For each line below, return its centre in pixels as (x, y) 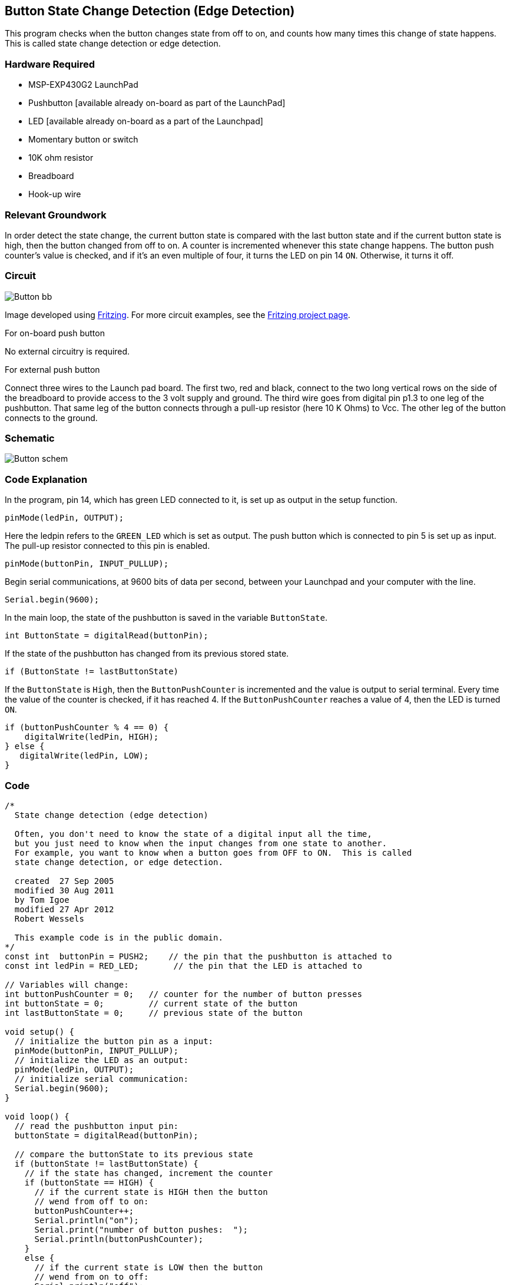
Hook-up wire (55, 194)
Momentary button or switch (83, 140)
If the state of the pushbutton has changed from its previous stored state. (147, 654)
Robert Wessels (49, 918)
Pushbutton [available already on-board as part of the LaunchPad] (157, 103)
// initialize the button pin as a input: (114, 1041)
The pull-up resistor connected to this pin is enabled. (107, 546)
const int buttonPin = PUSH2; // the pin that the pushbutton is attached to (198, 956)
